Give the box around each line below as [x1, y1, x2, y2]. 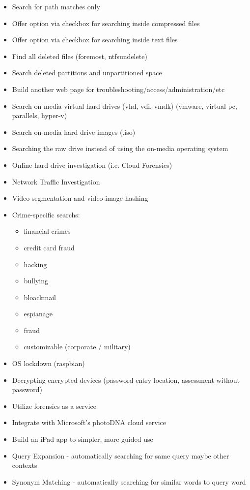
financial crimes [24, 226, 71, 236]
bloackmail [24, 292, 56, 302]
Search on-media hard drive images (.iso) [12, 126, 136, 137]
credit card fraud [24, 242, 75, 252]
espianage [24, 308, 53, 319]
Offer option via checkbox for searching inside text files [12, 34, 178, 45]
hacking [24, 259, 47, 269]
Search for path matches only [12, 1, 100, 11]
